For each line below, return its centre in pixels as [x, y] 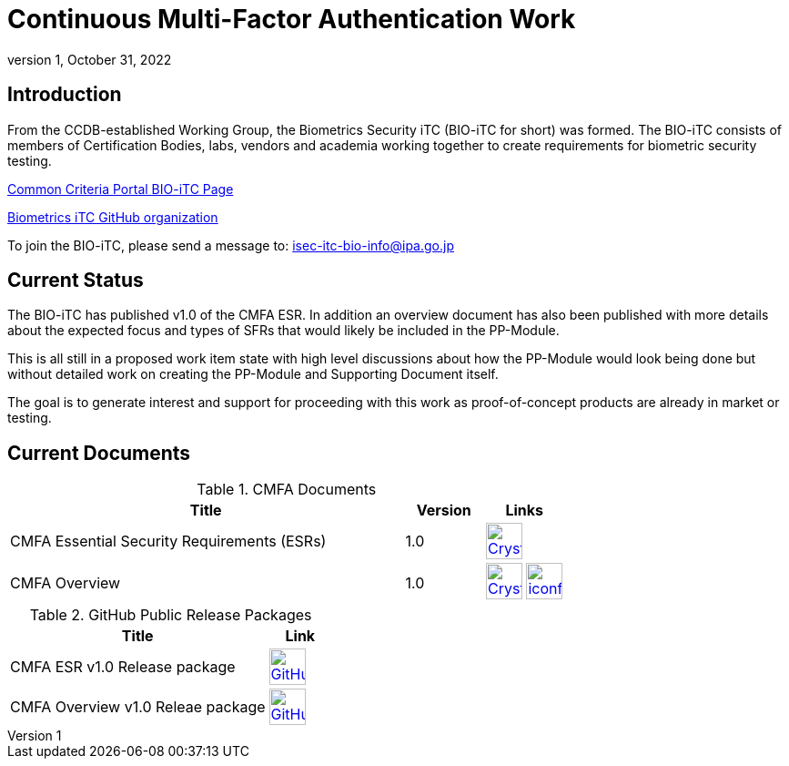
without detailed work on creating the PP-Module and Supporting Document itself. [253, 374]
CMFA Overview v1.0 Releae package [138, 707]
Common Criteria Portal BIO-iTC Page [121, 189]
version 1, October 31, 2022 [90, 59]
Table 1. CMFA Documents [287, 490]
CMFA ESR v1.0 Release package [123, 667]
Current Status [76, 281]
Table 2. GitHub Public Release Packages [171, 615]
